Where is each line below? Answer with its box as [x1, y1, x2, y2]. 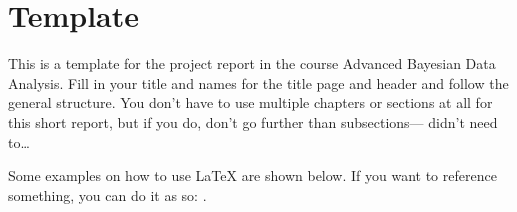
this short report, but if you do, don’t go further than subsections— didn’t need [8, 111, 498, 132]
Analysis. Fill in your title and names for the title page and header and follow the [8, 72, 509, 93]
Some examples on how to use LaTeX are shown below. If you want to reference [8, 165, 497, 186]
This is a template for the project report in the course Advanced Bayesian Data [8, 53, 496, 74]
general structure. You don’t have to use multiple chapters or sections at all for [8, 92, 493, 113]
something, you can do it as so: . [8, 184, 207, 205]
